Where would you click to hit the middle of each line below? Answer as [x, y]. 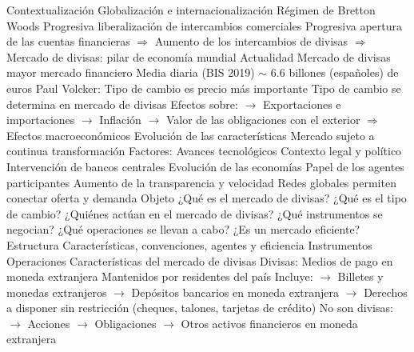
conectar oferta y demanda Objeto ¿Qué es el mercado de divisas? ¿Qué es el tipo [207, 198]
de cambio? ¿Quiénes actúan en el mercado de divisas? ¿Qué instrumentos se [195, 213]
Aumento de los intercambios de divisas [251, 41]
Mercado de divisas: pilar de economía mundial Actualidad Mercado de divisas [199, 56]
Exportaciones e [302, 104]
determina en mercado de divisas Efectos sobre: [122, 104]
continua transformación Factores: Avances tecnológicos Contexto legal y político [204, 151]
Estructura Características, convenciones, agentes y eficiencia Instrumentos [189, 244]
